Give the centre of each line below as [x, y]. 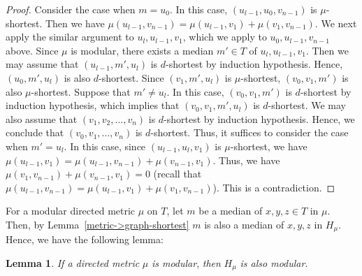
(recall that [178, 174]
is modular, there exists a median [142, 50]
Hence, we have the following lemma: [85, 239]
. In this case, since [105, 146]
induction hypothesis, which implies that [93, 105]
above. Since [32, 50]
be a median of [231, 211]
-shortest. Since [131, 77]
